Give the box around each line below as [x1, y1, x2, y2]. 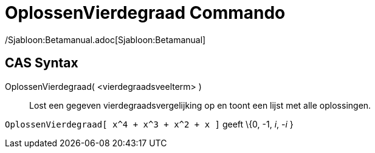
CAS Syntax [5, 55, 78, 71]
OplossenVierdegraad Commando [5, 2, 286, 23]
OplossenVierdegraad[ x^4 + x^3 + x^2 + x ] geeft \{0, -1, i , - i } [5, 118, 294, 129]
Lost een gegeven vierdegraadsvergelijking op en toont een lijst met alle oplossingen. [29, 100, 371, 110]
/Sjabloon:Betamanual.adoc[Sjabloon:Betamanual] [5, 34, 206, 45]
